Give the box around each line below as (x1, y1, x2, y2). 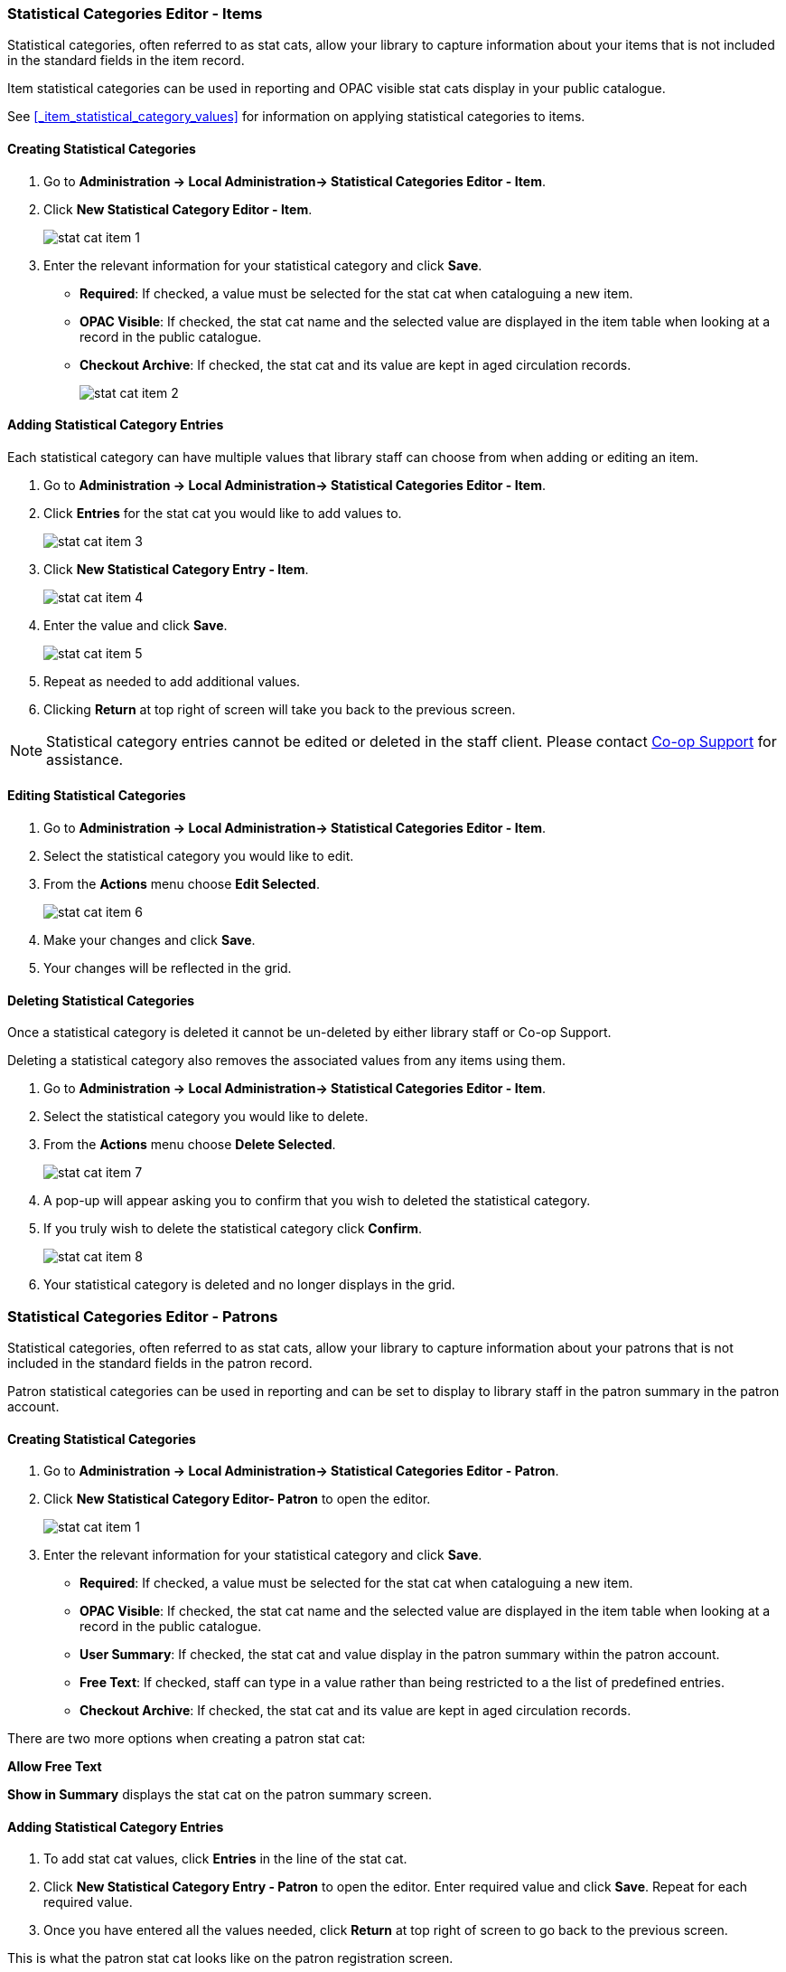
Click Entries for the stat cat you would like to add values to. (43, 505, 402, 521)
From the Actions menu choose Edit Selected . (43, 876, 320, 892)
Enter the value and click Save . (43, 617, 228, 633)
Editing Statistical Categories (7, 788, 186, 804)
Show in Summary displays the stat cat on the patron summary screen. (7, 1787, 432, 1803)
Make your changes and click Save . (43, 932, 256, 948)
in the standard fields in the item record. (7, 52, 245, 69)
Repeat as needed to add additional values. (43, 673, 301, 689)
